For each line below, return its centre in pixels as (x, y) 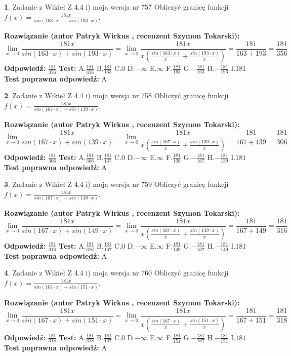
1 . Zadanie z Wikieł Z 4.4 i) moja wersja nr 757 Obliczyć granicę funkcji (116, 7)
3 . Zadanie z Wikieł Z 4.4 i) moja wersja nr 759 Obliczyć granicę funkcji (116, 184)
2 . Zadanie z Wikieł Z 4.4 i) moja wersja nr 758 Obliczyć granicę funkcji (116, 95)
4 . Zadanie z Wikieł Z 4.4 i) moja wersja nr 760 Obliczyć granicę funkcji (116, 273)
